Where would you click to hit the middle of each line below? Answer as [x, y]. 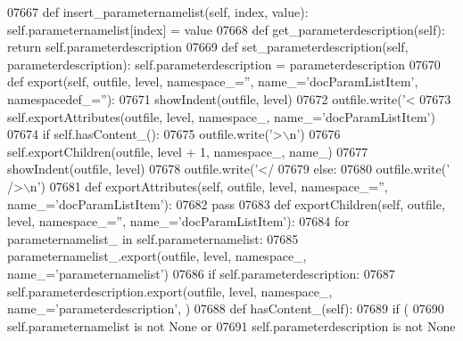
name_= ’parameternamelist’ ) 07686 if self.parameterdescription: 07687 [201, 273]
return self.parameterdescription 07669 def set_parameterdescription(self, [208, 47]
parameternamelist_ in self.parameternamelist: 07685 [153, 238]
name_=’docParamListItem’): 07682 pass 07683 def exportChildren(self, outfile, [226, 203]
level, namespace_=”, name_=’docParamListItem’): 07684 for [178, 221]
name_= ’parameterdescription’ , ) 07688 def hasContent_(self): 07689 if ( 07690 [226, 309]
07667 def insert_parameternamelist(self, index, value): [158, 12]
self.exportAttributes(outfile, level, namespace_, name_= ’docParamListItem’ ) [221, 116]
